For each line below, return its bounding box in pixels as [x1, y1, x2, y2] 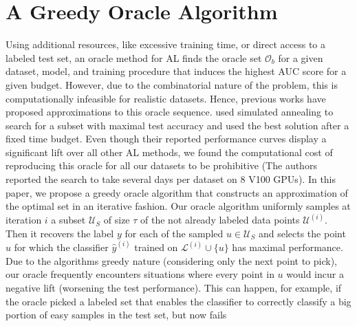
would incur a [286, 267, 344, 281]
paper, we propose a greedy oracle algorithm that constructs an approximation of [6, 185, 348, 199]
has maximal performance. [232, 240, 343, 254]
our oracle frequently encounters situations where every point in [6, 267, 274, 281]
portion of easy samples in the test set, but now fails [6, 307, 227, 322]
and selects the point [258, 226, 346, 240]
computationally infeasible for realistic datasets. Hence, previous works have [6, 91, 326, 105]
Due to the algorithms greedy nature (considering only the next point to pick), [6, 253, 337, 268]
